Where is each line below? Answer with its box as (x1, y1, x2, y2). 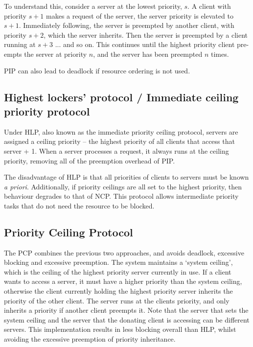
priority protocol (4, 103, 90, 118)
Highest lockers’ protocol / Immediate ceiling (4, 89, 239, 104)
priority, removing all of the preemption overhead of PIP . (4, 155, 175, 165)
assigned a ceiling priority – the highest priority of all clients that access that (4, 136, 235, 146)
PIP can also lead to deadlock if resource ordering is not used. (4, 65, 190, 75)
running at (4, 39, 36, 49)
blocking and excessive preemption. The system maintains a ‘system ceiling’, (4, 257, 233, 267)
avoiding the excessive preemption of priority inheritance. (4, 334, 176, 344)
